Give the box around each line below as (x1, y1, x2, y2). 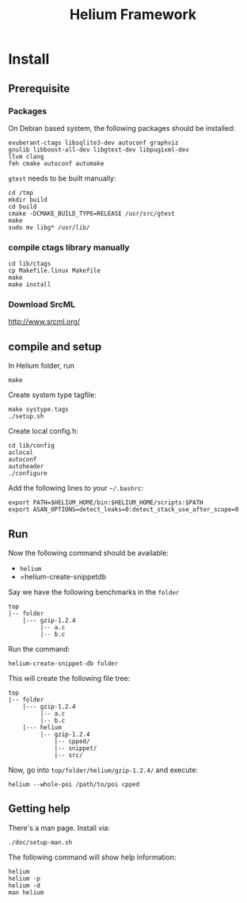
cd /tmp (8, 189, 34, 197)
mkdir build (8, 196, 47, 204)
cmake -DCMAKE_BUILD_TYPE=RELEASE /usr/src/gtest (8, 209, 176, 217)
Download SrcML (8, 299, 76, 310)
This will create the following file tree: (8, 674, 131, 683)
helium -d (8, 882, 41, 890)
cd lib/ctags (8, 260, 51, 268)
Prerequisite (8, 82, 70, 95)
